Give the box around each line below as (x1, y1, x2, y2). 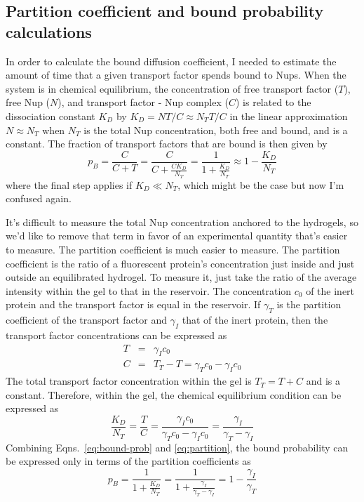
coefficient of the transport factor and (6, 312, 168, 327)
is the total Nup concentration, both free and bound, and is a (83, 122, 348, 137)
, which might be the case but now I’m (177, 177, 344, 192)
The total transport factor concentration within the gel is (6, 374, 252, 388)
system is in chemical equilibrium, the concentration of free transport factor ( (6, 81, 339, 95)
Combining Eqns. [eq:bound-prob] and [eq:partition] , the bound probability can (6, 440, 349, 454)
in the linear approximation (229, 108, 348, 123)
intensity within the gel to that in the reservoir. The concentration (6, 283, 292, 298)
